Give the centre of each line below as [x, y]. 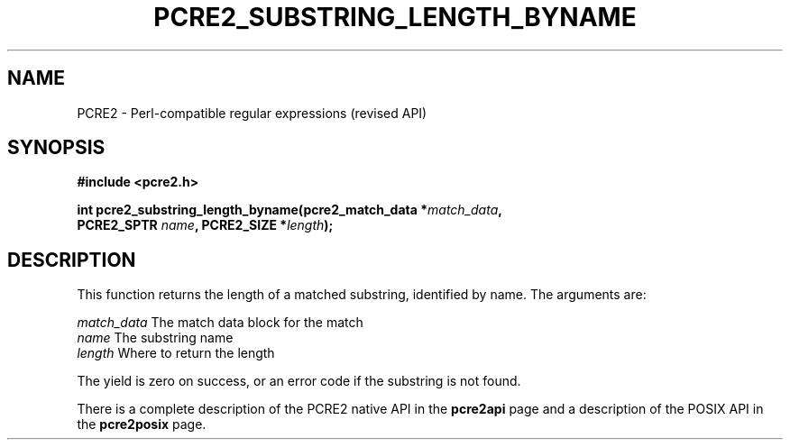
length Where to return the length [176, 353]
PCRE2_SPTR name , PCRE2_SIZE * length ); [205, 225]
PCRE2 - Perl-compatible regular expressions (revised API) [252, 113]
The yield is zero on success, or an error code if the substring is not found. [299, 381]
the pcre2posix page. [142, 424]
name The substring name [155, 338]
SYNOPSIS [56, 148]
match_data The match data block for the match [220, 323]
